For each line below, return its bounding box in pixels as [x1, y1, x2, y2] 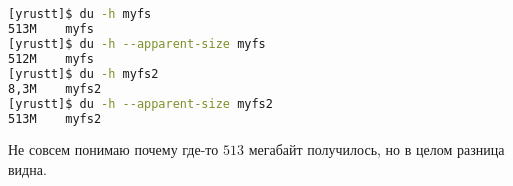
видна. [8, 158, 47, 179]
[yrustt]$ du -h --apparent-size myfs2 [8, 96, 273, 111]
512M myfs [8, 52, 94, 67]
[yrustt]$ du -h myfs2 [8, 66, 159, 81]
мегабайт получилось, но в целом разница [248, 139, 505, 160]
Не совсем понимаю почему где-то [8, 139, 219, 160]
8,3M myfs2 [8, 81, 102, 96]
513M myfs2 [8, 111, 102, 126]
